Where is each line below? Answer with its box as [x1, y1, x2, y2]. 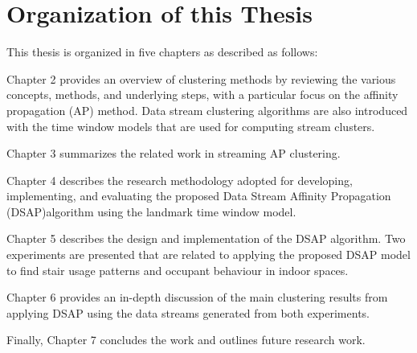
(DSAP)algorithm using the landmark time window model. [6, 203, 296, 220]
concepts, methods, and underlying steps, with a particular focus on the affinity [6, 86, 399, 103]
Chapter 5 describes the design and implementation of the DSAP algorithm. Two [6, 230, 406, 247]
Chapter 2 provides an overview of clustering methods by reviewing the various [6, 70, 396, 87]
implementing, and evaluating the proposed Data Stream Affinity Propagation [6, 187, 391, 204]
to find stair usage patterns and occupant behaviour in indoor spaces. [6, 261, 349, 278]
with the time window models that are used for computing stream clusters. [6, 117, 375, 134]
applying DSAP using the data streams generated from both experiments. [6, 304, 370, 321]
